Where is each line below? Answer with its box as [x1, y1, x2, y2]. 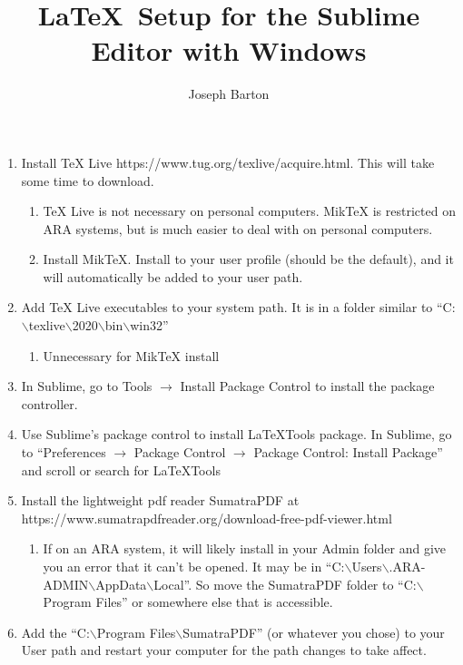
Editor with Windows [91, 32, 367, 69]
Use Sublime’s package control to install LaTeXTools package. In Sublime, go [21, 425, 452, 444]
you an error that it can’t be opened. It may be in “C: [43, 557, 345, 575]
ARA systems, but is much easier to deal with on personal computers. [43, 219, 433, 238]
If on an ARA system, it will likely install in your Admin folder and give [43, 539, 447, 558]
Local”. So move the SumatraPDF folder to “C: [153, 574, 417, 593]
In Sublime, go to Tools [21, 377, 153, 396]
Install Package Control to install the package [180, 377, 435, 396]
